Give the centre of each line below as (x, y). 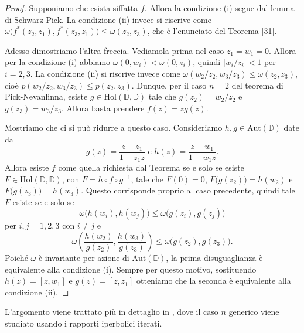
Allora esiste (27, 167)
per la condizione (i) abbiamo (58, 62)
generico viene (254, 312)
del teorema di (257, 85)
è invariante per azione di (84, 258)
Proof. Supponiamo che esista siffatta (71, 8)
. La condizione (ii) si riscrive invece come (105, 73)
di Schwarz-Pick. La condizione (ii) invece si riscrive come (108, 19)
